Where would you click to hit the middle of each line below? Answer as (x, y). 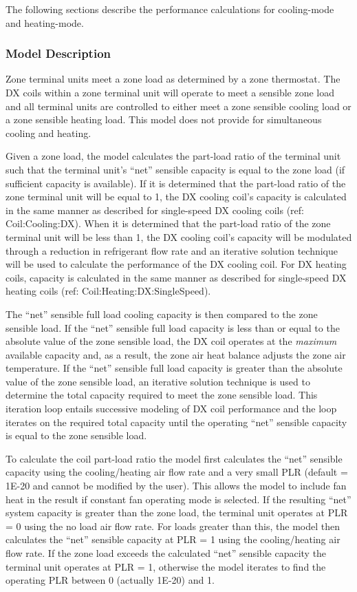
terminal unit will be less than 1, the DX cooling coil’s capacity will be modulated (179, 236)
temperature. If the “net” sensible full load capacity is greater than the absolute (174, 368)
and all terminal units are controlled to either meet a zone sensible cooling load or (178, 106)
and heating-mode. (45, 22)
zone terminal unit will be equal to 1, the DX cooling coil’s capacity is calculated (176, 197)
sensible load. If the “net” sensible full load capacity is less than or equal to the (173, 327)
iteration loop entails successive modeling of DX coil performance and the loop (171, 409)
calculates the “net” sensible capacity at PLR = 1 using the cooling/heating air (173, 539)
